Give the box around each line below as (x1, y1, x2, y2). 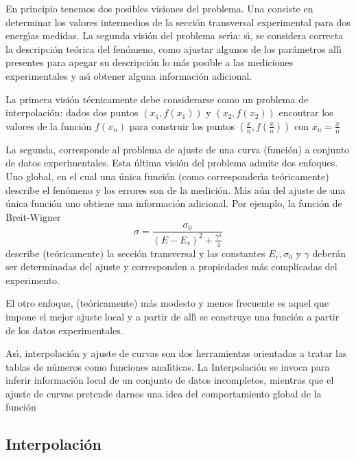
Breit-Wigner (5, 209, 61, 223)
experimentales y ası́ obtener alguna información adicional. (5, 68, 252, 83)
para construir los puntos (129, 118, 235, 133)
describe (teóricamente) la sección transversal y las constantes (5, 246, 265, 260)
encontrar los (278, 105, 333, 120)
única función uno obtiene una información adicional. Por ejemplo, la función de (5, 196, 342, 210)
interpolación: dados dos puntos (5, 105, 139, 120)
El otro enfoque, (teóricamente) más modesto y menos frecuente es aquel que (5, 296, 329, 310)
